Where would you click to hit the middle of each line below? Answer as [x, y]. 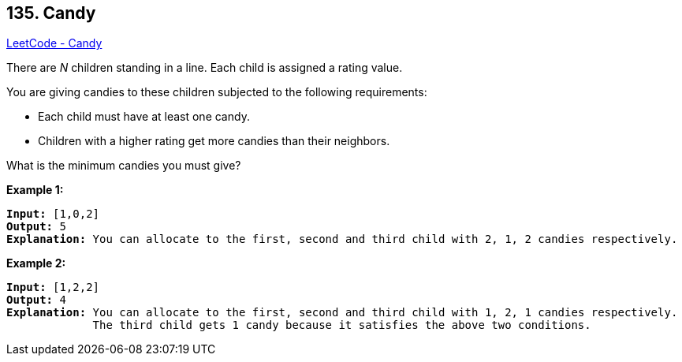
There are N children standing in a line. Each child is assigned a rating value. [205, 68]
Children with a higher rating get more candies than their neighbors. [214, 141]
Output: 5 [36, 227]
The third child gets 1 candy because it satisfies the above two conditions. [342, 325]
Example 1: [35, 190]
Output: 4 [36, 300]
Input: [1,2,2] [53, 287]
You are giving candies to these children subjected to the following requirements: [217, 92]
